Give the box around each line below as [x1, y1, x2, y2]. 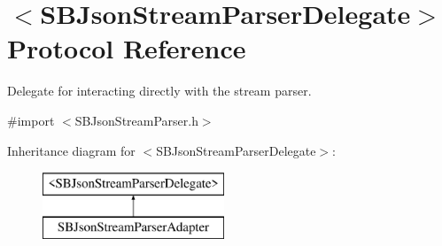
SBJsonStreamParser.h [74, 111, 198, 129]
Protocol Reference [7, 30, 246, 66]
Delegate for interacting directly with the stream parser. [7, 81, 312, 100]
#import [7, 111, 55, 129]
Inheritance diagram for [7, 141, 136, 159]
